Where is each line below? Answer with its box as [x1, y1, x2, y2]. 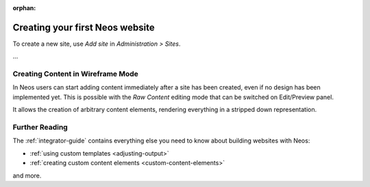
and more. [12, 171, 42, 179]
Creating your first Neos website [12, 21, 156, 33]
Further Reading [12, 122, 68, 132]
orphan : [12, 4, 36, 12]
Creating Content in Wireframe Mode [12, 69, 138, 78]
